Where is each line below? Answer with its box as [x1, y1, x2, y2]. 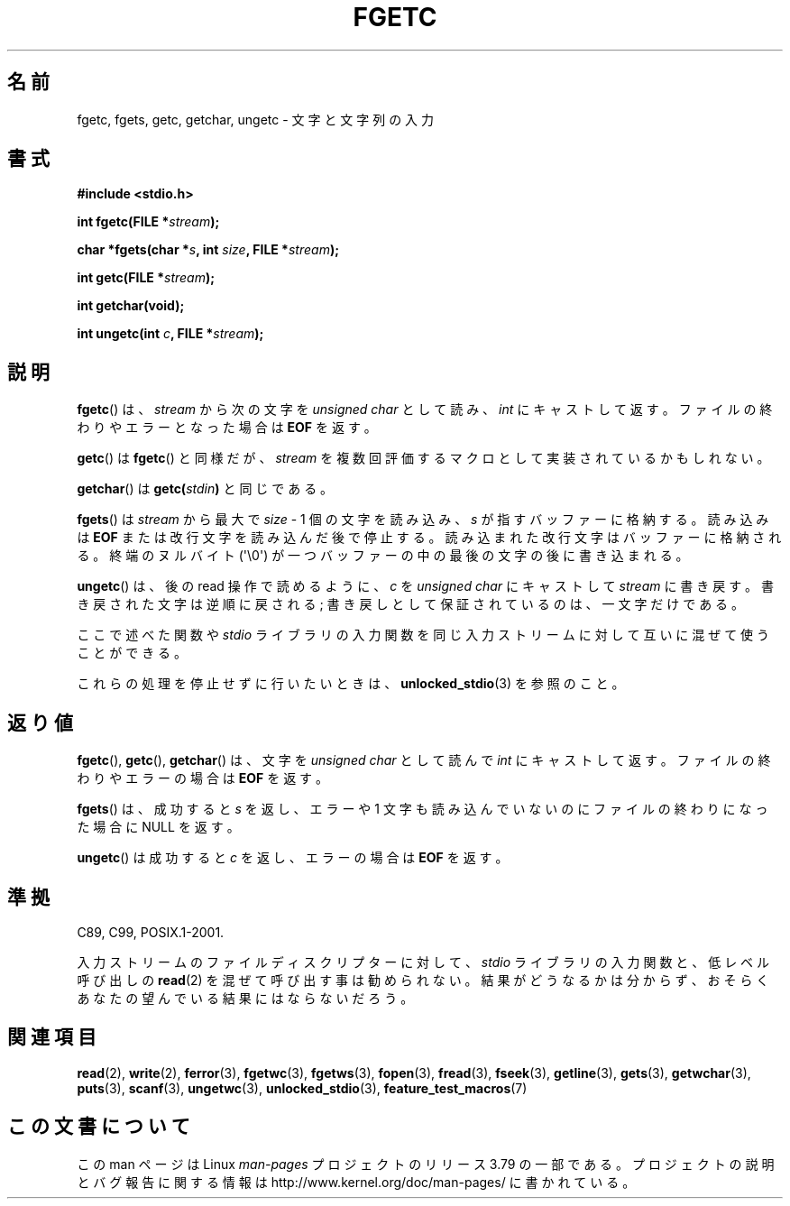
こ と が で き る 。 [77, 645, 188, 661]
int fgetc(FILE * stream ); [77, 214, 220, 230]
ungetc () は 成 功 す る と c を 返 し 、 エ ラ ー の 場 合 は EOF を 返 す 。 [77, 850, 509, 866]
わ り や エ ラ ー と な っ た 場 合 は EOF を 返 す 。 [77, 419, 377, 436]
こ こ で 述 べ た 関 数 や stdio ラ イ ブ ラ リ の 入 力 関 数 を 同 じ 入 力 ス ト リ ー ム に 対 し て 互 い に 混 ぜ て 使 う [77, 627, 770, 643]
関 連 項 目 [7, 1026, 96, 1049]
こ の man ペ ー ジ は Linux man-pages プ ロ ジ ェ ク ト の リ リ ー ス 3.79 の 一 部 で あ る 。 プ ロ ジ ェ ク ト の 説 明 [77, 1155, 775, 1172]
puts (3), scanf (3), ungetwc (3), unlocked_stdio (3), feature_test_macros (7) [77, 1080, 528, 1096]
